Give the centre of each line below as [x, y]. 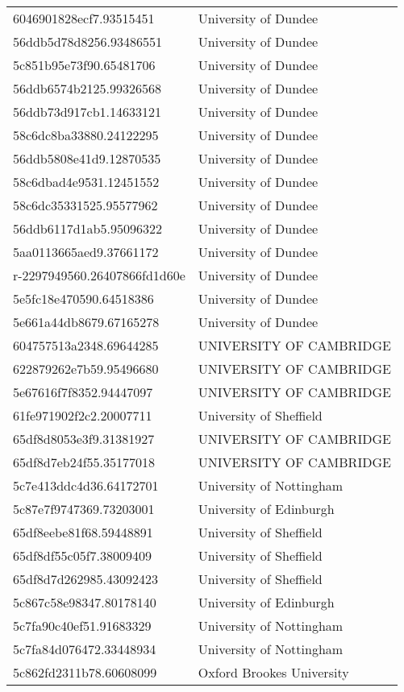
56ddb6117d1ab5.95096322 [87, 228]
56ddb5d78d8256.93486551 [87, 41]
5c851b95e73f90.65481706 [84, 65]
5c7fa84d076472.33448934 [85, 649]
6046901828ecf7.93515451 [84, 18]
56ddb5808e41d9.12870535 [87, 158]
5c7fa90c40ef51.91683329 [82, 626]
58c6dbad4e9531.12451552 [86, 182]
